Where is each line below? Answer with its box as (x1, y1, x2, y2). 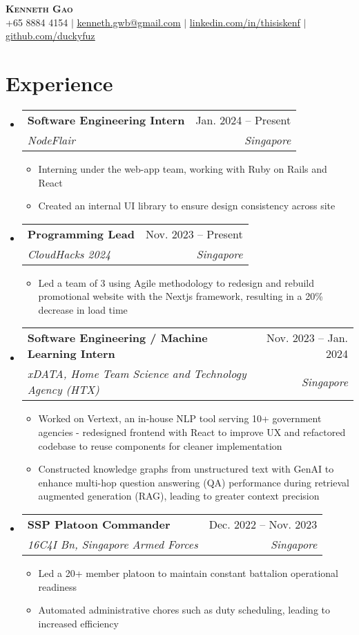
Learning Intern (27, 345, 115, 362)
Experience (6, 68, 113, 97)
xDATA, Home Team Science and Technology (27, 366, 246, 382)
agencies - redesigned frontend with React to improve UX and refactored (38, 425, 346, 439)
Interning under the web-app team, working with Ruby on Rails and (38, 161, 327, 176)
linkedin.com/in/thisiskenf (189, 15, 300, 29)
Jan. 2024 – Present (195, 111, 291, 128)
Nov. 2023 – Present (145, 225, 243, 242)
